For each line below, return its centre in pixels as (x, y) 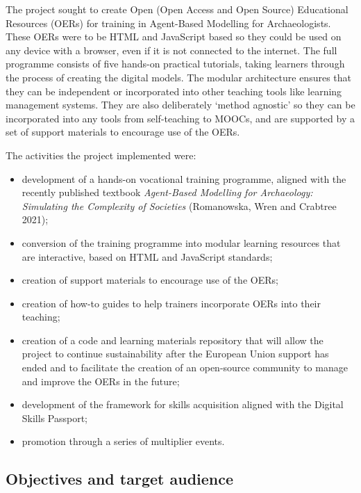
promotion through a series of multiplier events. (123, 441)
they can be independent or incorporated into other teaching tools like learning (174, 91)
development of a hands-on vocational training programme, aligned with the (184, 178)
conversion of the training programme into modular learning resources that (181, 242)
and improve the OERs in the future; (101, 381)
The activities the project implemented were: (101, 155)
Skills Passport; (55, 418)
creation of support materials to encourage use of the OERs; (150, 280)
